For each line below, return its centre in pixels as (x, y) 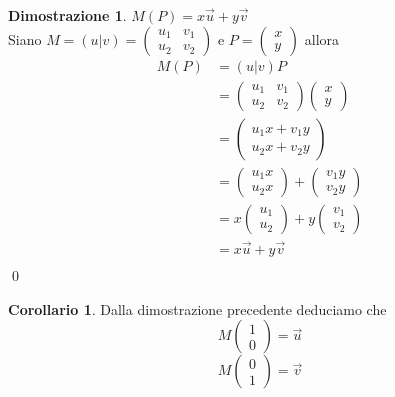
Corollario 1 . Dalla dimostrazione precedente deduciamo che (197, 308)
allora (322, 38)
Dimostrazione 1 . (67, 15)
